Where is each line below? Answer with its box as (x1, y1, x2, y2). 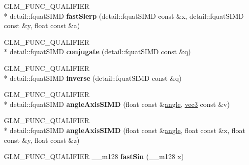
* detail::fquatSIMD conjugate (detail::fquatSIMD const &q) (4, 46, 191, 57)
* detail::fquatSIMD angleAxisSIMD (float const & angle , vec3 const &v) (4, 99, 230, 109)
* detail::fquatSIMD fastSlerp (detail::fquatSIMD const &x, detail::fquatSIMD (4, 10, 244, 21)
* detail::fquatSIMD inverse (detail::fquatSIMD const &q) (4, 72, 182, 83)
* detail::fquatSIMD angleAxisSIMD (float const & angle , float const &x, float (4, 125, 246, 135)
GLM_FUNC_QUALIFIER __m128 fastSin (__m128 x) (4, 151, 184, 162)
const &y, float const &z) (4, 134, 80, 145)
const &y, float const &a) (4, 20, 80, 31)
